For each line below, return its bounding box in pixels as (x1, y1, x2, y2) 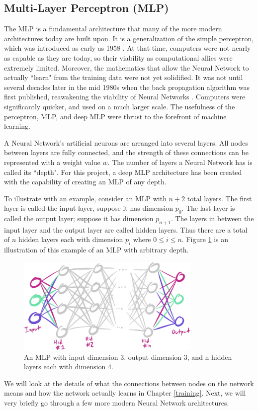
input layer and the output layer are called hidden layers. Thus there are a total (4, 224, 248, 235)
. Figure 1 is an (181, 234, 229, 245)
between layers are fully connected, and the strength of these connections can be (4, 147, 249, 158)
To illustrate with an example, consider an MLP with (4, 193, 167, 203)
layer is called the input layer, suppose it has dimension (4, 203, 173, 213)
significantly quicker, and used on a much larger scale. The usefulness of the (4, 101, 235, 111)
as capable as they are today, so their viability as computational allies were (4, 52, 233, 63)
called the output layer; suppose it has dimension (4, 213, 154, 224)
